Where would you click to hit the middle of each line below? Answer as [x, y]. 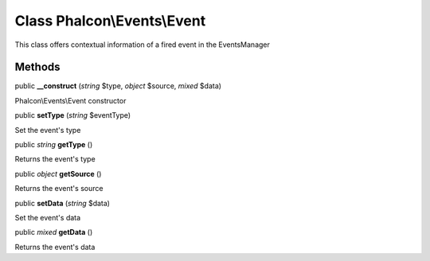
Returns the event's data [55, 247]
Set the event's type [48, 130]
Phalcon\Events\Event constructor [70, 100]
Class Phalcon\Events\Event [110, 21]
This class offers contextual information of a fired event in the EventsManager [143, 45]
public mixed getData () [54, 232]
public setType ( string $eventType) [73, 115]
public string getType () [54, 145]
